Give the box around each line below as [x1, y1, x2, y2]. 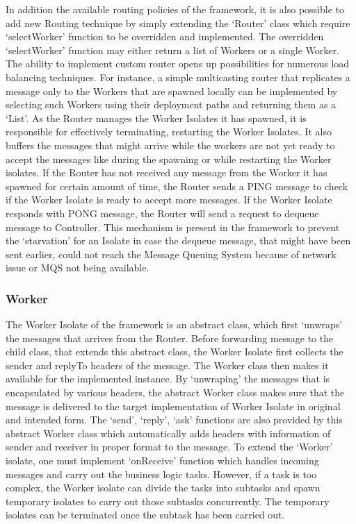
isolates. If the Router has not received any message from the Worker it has [6, 165, 327, 180]
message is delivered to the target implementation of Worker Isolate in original [6, 398, 341, 413]
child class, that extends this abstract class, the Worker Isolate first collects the [6, 344, 343, 359]
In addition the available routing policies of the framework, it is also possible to [6, 2, 345, 16]
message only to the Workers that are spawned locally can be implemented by [6, 83, 338, 98]
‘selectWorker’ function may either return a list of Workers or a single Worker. [6, 42, 339, 57]
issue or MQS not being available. [6, 260, 149, 275]
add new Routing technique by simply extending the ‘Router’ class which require [6, 15, 350, 30]
